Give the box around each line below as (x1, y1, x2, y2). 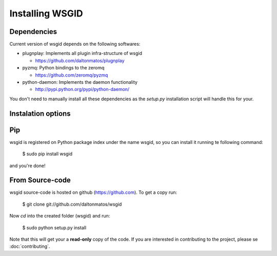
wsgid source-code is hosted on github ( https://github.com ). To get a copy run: (9, 189, 177, 195)
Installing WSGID (9, 8, 83, 19)
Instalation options (9, 109, 71, 118)
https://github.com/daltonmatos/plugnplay (35, 57, 125, 64)
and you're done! (9, 162, 46, 169)
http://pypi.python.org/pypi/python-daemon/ (35, 86, 130, 93)
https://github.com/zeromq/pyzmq (35, 72, 108, 78)
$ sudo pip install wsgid (22, 151, 73, 157)
